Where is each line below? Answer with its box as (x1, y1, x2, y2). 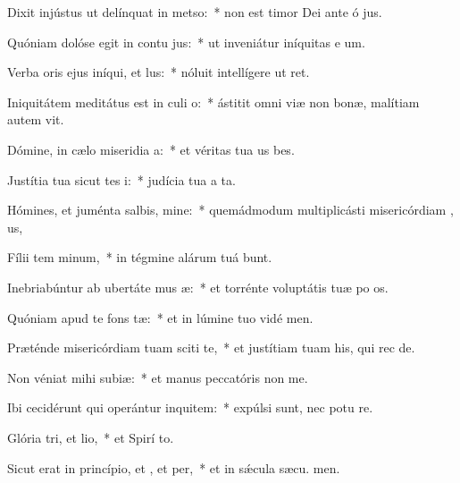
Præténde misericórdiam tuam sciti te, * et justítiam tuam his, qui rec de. (7, 338, 415, 357)
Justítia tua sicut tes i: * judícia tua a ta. (7, 170, 236, 189)
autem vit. (7, 110, 64, 129)
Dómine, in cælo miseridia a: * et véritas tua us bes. (7, 140, 295, 158)
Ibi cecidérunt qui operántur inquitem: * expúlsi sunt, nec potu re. (7, 398, 373, 417)
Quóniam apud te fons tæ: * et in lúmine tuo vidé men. (7, 308, 314, 326)
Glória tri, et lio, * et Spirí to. (7, 428, 174, 446)
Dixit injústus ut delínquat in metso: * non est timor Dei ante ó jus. (7, 3, 382, 21)
